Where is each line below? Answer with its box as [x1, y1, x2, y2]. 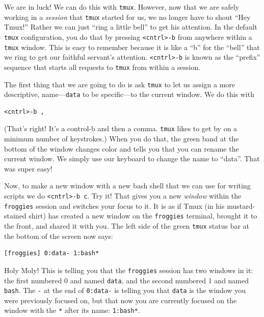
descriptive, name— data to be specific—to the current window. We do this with [4, 89, 254, 100]
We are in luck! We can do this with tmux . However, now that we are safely [4, 2, 239, 12]
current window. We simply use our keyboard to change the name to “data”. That [4, 153, 260, 164]
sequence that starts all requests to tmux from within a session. [4, 61, 201, 72]
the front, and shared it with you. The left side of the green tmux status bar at [4, 221, 250, 231]
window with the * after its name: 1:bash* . [4, 305, 140, 315]
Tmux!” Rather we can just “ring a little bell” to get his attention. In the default [4, 21, 258, 32]
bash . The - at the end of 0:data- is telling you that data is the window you [4, 285, 246, 296]
